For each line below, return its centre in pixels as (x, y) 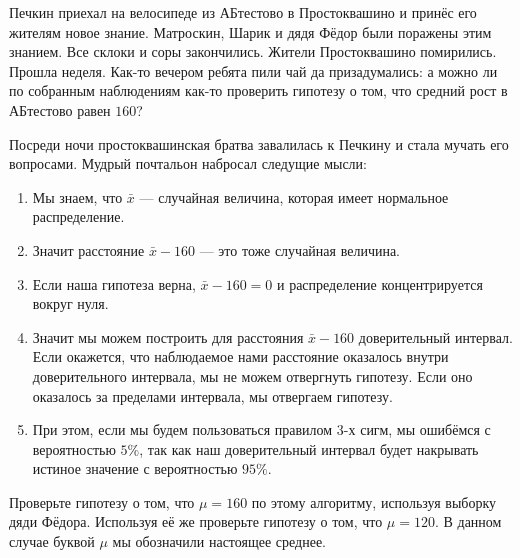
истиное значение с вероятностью (135, 468)
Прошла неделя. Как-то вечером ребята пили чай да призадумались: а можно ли (253, 70)
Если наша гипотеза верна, (114, 283)
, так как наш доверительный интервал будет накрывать (309, 448)
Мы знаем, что (77, 196)
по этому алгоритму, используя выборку (374, 501)
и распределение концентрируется (379, 283)
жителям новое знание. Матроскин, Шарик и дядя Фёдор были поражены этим (250, 31)
